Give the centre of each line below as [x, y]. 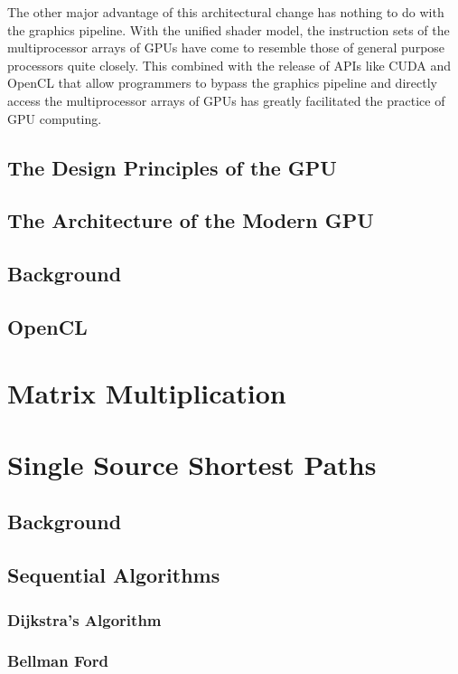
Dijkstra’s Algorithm [84, 619]
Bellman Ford [58, 661]
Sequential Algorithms [114, 575]
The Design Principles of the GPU [172, 167]
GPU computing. [55, 118]
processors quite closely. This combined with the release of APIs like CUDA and [229, 65]
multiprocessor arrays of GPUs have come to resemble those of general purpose [226, 47]
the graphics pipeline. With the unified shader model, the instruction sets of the [229, 29]
